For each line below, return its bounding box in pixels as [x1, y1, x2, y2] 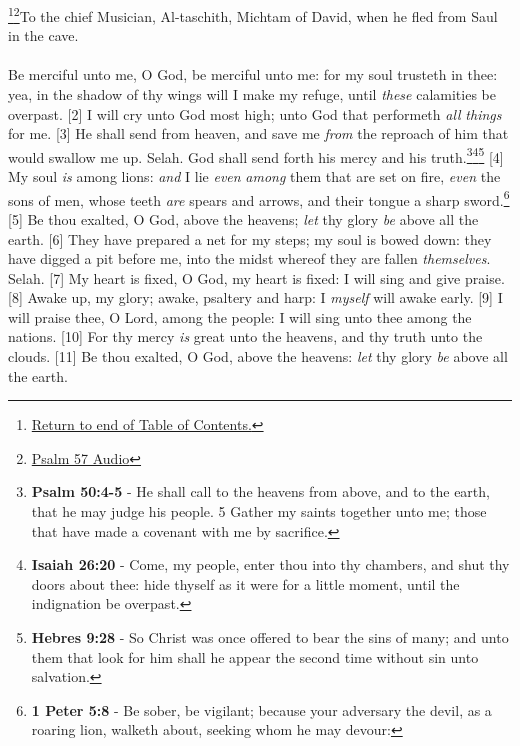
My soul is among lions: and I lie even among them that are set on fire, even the [8, 166, 501, 187]
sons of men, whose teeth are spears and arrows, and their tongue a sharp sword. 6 [8, 186, 510, 210]
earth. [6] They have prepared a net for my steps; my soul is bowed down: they [8, 228, 492, 249]
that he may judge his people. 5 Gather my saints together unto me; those [31, 501, 487, 522]
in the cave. [8, 25, 79, 46]
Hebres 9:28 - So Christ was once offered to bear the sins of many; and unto [31, 627, 509, 647]
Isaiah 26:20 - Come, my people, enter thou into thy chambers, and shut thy [31, 554, 510, 575]
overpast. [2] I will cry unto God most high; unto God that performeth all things [8, 103, 502, 124]
